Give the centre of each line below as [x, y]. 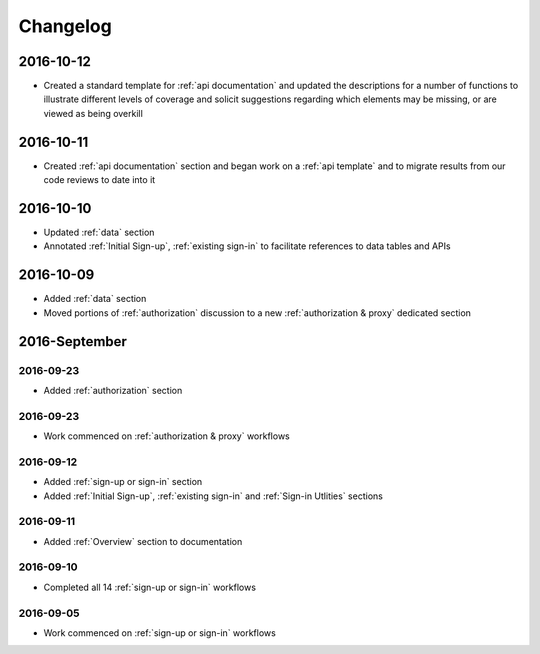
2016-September [72, 341]
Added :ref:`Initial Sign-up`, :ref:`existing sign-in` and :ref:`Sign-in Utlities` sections [213, 496]
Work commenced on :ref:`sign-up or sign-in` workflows [160, 632]
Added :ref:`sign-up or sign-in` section [123, 482]
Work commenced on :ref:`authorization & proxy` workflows [166, 436]
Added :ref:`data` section [95, 299]
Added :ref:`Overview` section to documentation [143, 541]
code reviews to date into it [99, 180]
